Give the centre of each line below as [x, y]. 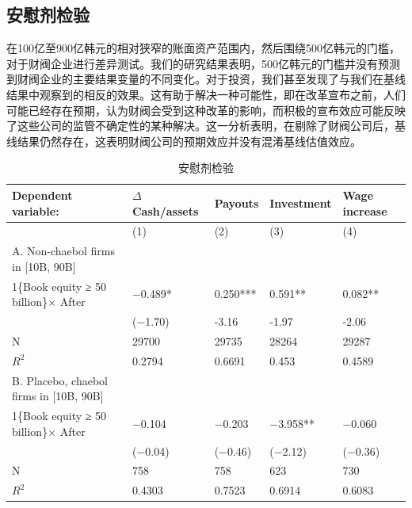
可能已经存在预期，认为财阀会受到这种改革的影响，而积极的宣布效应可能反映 [206, 110]
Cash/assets [165, 210]
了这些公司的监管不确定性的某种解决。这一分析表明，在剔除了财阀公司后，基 [206, 126]
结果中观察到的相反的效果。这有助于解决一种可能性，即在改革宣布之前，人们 [206, 94]
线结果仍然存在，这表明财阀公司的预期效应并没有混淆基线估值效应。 [184, 141]
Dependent [42, 195]
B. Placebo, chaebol [60, 380]
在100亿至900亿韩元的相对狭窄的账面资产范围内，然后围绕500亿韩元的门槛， [203, 48]
